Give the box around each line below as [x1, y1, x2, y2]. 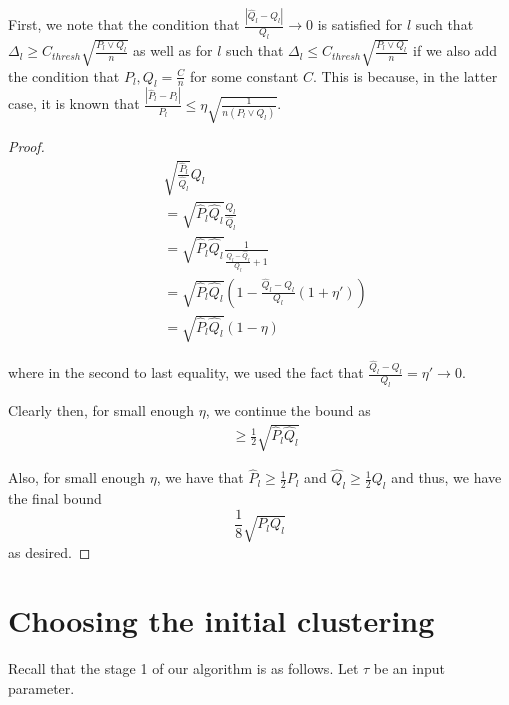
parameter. [8, 677, 75, 698]
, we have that [156, 467, 244, 488]
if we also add [413, 40, 498, 61]
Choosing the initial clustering [8, 600, 435, 641]
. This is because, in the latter [312, 65, 498, 86]
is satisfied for [317, 14, 403, 35]
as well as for [133, 40, 213, 61]
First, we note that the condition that [8, 14, 240, 35]
